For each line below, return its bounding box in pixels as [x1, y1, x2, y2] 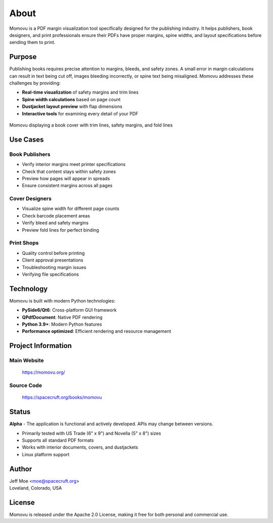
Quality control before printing [22, 250, 85, 256]
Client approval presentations [22, 257, 83, 263]
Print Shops [9, 239, 39, 246]
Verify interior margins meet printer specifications [22, 161, 126, 167]
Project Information [9, 341, 72, 350]
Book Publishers [9, 151, 51, 158]
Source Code [9, 382, 42, 389]
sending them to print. [9, 39, 56, 46]
